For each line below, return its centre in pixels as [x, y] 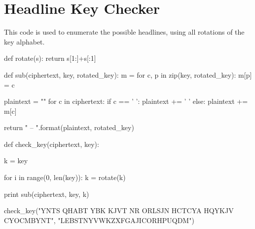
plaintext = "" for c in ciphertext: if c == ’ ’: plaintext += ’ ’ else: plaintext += [126, 101]
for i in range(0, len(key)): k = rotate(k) [65, 177]
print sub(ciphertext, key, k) [47, 194]
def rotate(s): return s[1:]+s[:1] [50, 58]
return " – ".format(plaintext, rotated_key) [69, 127]
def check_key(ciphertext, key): [52, 144]
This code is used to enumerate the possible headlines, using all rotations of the [124, 32]
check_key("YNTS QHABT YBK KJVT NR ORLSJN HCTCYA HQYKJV [119, 210]
